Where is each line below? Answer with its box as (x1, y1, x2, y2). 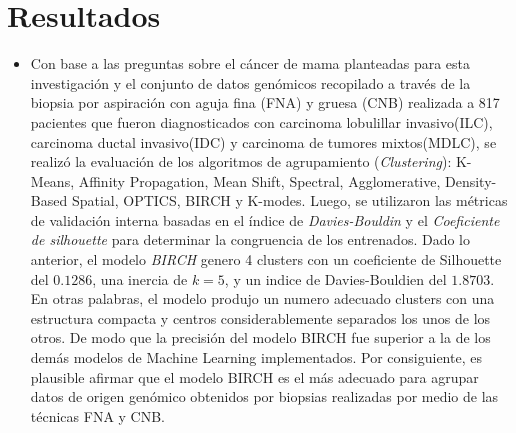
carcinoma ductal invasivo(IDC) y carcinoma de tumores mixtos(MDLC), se (30, 131, 497, 152)
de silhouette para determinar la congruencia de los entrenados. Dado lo (30, 229, 471, 250)
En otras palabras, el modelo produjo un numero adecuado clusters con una (30, 288, 495, 309)
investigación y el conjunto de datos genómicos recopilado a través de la (30, 72, 471, 93)
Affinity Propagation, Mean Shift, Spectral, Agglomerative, (78, 170, 441, 191)
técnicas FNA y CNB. (30, 405, 166, 426)
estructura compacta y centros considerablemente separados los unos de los (30, 307, 491, 328)
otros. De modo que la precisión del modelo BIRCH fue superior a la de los (30, 327, 491, 348)
